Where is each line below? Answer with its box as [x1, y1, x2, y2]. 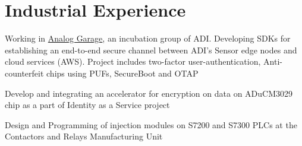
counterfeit [5, 66, 44, 79]
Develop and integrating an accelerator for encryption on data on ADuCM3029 [5, 87, 293, 99]
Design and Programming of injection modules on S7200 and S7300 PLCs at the [5, 118, 297, 131]
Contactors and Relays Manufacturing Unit [5, 130, 163, 142]
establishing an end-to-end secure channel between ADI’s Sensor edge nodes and [5, 43, 297, 56]
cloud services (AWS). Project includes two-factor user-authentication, [5, 55, 261, 68]
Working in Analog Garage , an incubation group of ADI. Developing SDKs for [5, 32, 291, 45]
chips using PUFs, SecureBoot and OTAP [46, 66, 199, 79]
